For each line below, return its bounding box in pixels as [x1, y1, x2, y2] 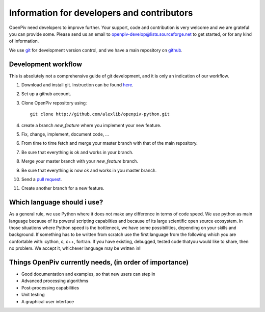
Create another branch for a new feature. [21, 185, 105, 191]
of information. [9, 38, 39, 44]
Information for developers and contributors [9, 7, 193, 18]
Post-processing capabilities [21, 285, 79, 290]
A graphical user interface [21, 298, 74, 304]
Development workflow [9, 60, 82, 68]
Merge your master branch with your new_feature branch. [21, 158, 138, 164]
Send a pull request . [21, 176, 62, 182]
